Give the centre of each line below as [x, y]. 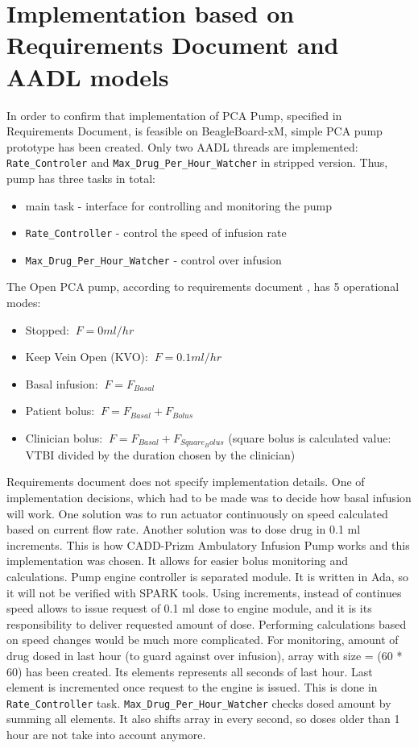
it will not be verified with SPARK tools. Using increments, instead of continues [204, 592]
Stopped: [47, 329]
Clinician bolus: [64, 438]
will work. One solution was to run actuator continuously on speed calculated [197, 513]
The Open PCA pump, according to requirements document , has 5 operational [203, 287]
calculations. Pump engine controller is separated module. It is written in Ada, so [207, 577]
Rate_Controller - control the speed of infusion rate [156, 233]
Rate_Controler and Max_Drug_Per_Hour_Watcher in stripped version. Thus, [197, 162]
